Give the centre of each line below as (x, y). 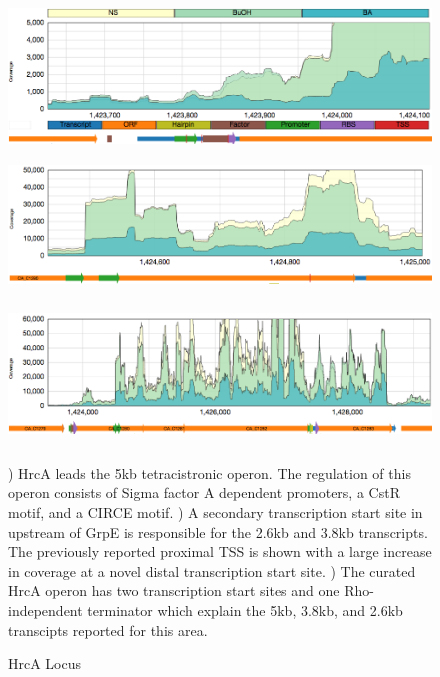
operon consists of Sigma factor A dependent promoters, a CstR (204, 492)
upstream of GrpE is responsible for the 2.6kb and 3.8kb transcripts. (218, 531)
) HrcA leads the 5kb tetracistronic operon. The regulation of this (209, 472)
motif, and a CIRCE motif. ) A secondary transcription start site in (215, 511)
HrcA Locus (45, 663)
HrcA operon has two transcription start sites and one (174, 590)
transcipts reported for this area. (108, 629)
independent (45, 609)
